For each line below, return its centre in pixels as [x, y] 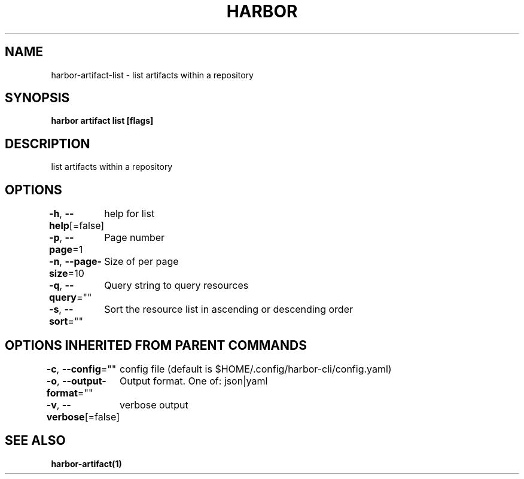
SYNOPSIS [37, 98]
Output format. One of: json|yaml [194, 381]
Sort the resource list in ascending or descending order [229, 309]
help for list [130, 214]
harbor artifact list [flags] [102, 121]
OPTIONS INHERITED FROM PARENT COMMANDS [156, 345]
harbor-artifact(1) [86, 463]
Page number [135, 238]
